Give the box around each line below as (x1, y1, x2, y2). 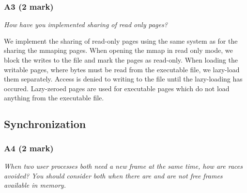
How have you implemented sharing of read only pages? (4, 19, 168, 30)
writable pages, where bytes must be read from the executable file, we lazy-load (4, 64, 240, 74)
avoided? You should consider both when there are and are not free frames (4, 170, 223, 180)
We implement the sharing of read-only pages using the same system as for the (4, 35, 238, 46)
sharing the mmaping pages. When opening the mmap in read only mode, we (4, 45, 233, 55)
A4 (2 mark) (4, 142, 54, 154)
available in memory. (4, 180, 66, 190)
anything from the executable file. (4, 93, 104, 103)
